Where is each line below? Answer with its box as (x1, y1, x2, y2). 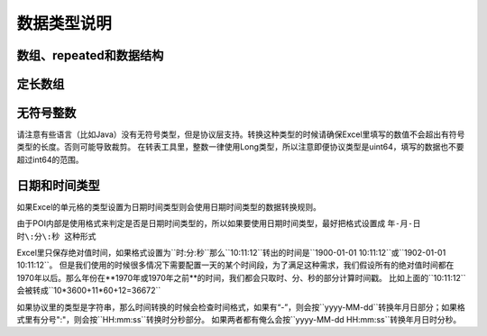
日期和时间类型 (16, 177, 100, 193)
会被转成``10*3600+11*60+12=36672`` (16, 285, 161, 296)
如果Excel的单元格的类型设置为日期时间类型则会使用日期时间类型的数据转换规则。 (16, 201, 322, 212)
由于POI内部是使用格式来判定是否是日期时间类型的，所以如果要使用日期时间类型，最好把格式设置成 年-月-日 (16, 218, 421, 229)
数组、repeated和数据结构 (16, 48, 164, 63)
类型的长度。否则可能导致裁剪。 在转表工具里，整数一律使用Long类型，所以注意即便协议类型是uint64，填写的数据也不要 (16, 141, 464, 152)
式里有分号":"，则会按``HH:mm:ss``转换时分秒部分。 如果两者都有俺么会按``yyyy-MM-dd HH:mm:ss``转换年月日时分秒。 (16, 313, 462, 324)
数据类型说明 (16, 14, 113, 33)
